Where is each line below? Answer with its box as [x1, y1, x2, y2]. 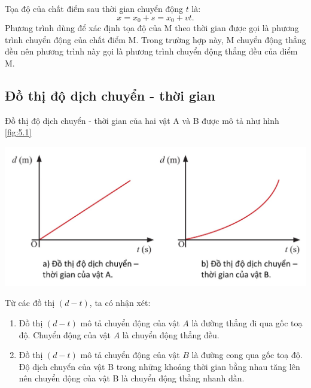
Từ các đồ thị [5, 296, 55, 309]
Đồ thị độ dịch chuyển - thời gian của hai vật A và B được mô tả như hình [5, 114, 279, 126]
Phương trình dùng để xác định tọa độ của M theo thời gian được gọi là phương [5, 22, 299, 34]
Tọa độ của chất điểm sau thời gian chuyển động [5, 2, 183, 14]
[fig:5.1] [5, 126, 32, 138]
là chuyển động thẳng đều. [122, 328, 219, 341]
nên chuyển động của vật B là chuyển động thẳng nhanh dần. [19, 372, 245, 384]
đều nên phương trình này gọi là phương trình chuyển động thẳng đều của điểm [5, 45, 298, 57]
